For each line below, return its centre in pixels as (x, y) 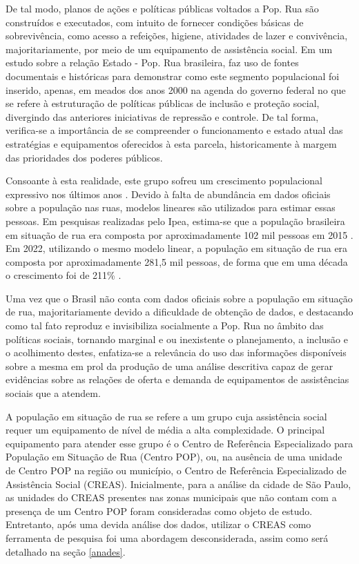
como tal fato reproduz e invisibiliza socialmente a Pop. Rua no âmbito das (165, 325)
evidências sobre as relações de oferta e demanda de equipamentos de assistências (177, 379)
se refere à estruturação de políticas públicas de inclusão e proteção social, (163, 103)
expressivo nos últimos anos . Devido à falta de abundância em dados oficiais (168, 194)
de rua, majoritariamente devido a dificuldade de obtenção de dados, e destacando (179, 312)
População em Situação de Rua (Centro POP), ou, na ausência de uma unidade (174, 457)
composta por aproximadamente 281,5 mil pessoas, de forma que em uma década (177, 261)
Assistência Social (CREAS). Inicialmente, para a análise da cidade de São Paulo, (178, 484)
